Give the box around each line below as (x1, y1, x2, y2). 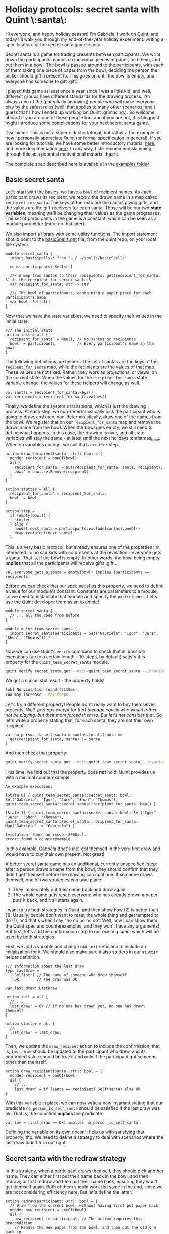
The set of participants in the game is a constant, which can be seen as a (5, 215, 157, 221)
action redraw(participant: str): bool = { (5, 1199, 98, 1204)
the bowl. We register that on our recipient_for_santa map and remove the (5, 419, 161, 425)
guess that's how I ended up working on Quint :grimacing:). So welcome (5, 109, 155, 115)
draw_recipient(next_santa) (14, 530, 73, 535)
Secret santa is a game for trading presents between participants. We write (5, 51, 161, 57)
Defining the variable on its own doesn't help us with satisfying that (5, 1129, 145, 1135)
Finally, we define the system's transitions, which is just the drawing (5, 403, 146, 409)
